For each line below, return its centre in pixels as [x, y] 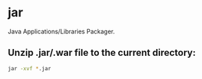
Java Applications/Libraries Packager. [61, 31]
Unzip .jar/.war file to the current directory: [102, 53]
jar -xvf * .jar [30, 68]
